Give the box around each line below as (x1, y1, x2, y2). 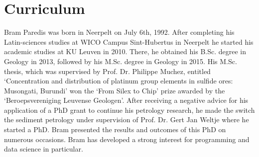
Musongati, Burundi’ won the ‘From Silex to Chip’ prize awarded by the (4, 85, 225, 95)
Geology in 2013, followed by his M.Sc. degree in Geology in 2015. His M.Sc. (4, 56, 237, 66)
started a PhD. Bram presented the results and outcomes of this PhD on (4, 124, 226, 135)
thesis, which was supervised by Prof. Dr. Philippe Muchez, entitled (4, 66, 211, 76)
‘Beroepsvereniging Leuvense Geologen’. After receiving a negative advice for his (4, 95, 249, 105)
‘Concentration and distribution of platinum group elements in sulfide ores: (4, 76, 233, 86)
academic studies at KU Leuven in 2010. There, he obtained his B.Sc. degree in (4, 46, 246, 57)
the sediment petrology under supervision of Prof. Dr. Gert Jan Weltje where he (4, 114, 249, 125)
